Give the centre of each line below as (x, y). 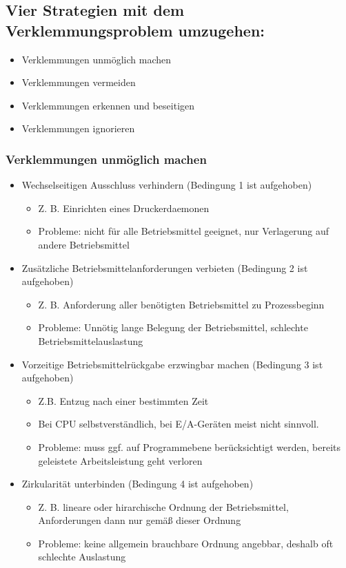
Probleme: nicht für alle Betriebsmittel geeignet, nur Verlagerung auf (184, 231)
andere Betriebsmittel (84, 244)
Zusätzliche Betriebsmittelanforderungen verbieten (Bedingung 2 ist (165, 267)
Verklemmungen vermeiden (79, 82)
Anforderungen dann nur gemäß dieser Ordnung (140, 520)
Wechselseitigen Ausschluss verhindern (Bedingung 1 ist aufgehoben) (167, 185)
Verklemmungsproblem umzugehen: (135, 30)
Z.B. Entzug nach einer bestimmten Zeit (123, 400)
